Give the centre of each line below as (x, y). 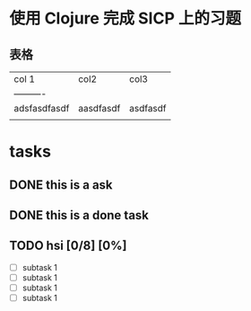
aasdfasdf (99, 108)
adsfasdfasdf (42, 108)
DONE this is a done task (79, 215)
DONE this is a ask (61, 185)
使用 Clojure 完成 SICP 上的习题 (125, 18)
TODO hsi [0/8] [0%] (68, 246)
